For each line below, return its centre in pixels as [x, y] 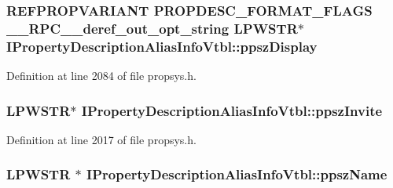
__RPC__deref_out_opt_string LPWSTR [152, 28]
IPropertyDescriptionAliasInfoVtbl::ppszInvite [232, 110]
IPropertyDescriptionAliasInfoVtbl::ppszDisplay [162, 46]
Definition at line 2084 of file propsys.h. [101, 76]
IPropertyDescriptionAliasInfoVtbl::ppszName [237, 174]
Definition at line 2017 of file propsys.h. [101, 139]
